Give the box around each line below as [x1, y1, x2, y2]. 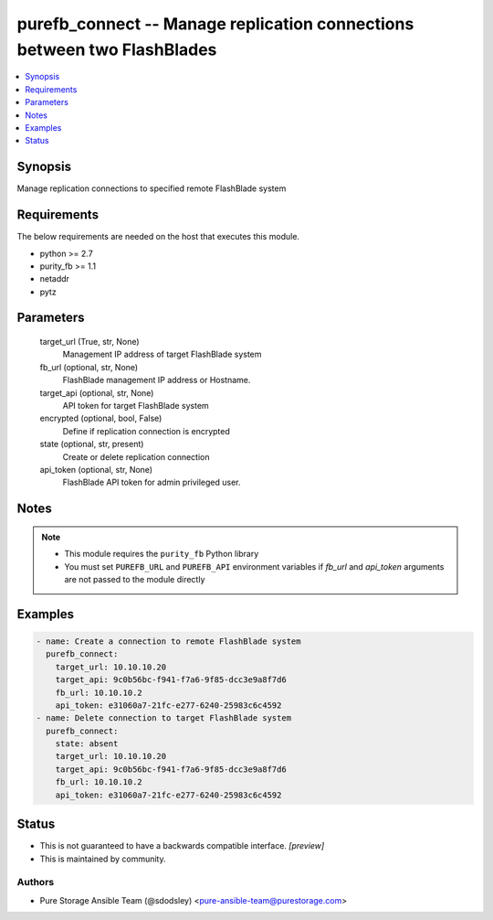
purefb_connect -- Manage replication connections [16, 14, 414, 34]
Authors [16, 876, 55, 889]
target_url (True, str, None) [39, 337, 141, 348]
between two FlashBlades [16, 39, 217, 59]
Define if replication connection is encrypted [62, 425, 230, 436]
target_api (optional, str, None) [39, 387, 154, 398]
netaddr [39, 273, 70, 284]
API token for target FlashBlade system [62, 401, 209, 412]
